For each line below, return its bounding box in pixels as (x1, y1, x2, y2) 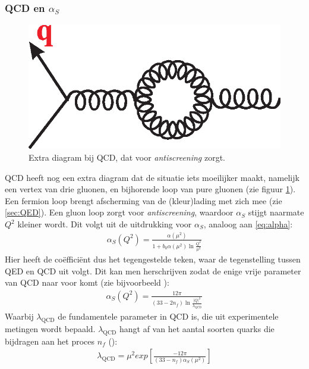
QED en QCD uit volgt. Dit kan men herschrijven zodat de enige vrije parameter (5, 264, 301, 277)
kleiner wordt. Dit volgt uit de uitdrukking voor (17, 218, 192, 230)
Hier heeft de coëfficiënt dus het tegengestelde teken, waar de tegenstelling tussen (5, 252, 301, 265)
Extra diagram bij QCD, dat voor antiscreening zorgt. (29, 151, 226, 164)
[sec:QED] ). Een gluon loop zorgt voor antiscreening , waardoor (5, 206, 234, 218)
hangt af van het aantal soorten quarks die (119, 322, 275, 334)
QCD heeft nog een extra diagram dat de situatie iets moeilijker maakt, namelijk (5, 171, 299, 183)
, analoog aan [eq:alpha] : (203, 218, 293, 230)
